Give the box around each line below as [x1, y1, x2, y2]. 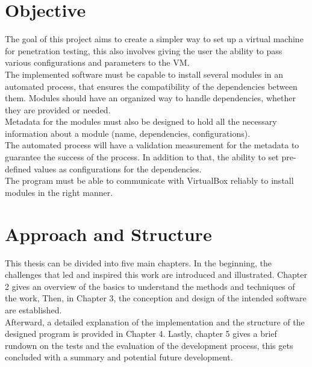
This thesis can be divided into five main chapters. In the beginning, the [5, 256, 272, 269]
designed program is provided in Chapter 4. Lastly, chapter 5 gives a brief [5, 327, 277, 340]
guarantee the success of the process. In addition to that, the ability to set [5, 151, 279, 163]
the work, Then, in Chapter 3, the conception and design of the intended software [5, 292, 307, 304]
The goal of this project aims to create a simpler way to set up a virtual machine [5, 33, 304, 45]
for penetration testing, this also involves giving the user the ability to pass [5, 44, 282, 57]
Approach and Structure [5, 221, 212, 246]
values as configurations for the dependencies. [34, 162, 202, 175]
